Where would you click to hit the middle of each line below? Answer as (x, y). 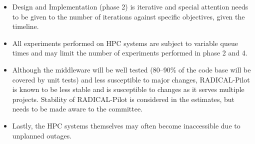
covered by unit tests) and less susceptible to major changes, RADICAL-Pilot (131, 79)
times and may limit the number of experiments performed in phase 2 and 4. (130, 53)
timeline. (25, 26)
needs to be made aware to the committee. (77, 109)
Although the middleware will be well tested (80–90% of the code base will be (131, 69)
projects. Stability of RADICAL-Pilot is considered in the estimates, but (123, 99)
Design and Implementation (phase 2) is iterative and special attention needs (130, 6)
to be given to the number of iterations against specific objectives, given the (128, 16)
